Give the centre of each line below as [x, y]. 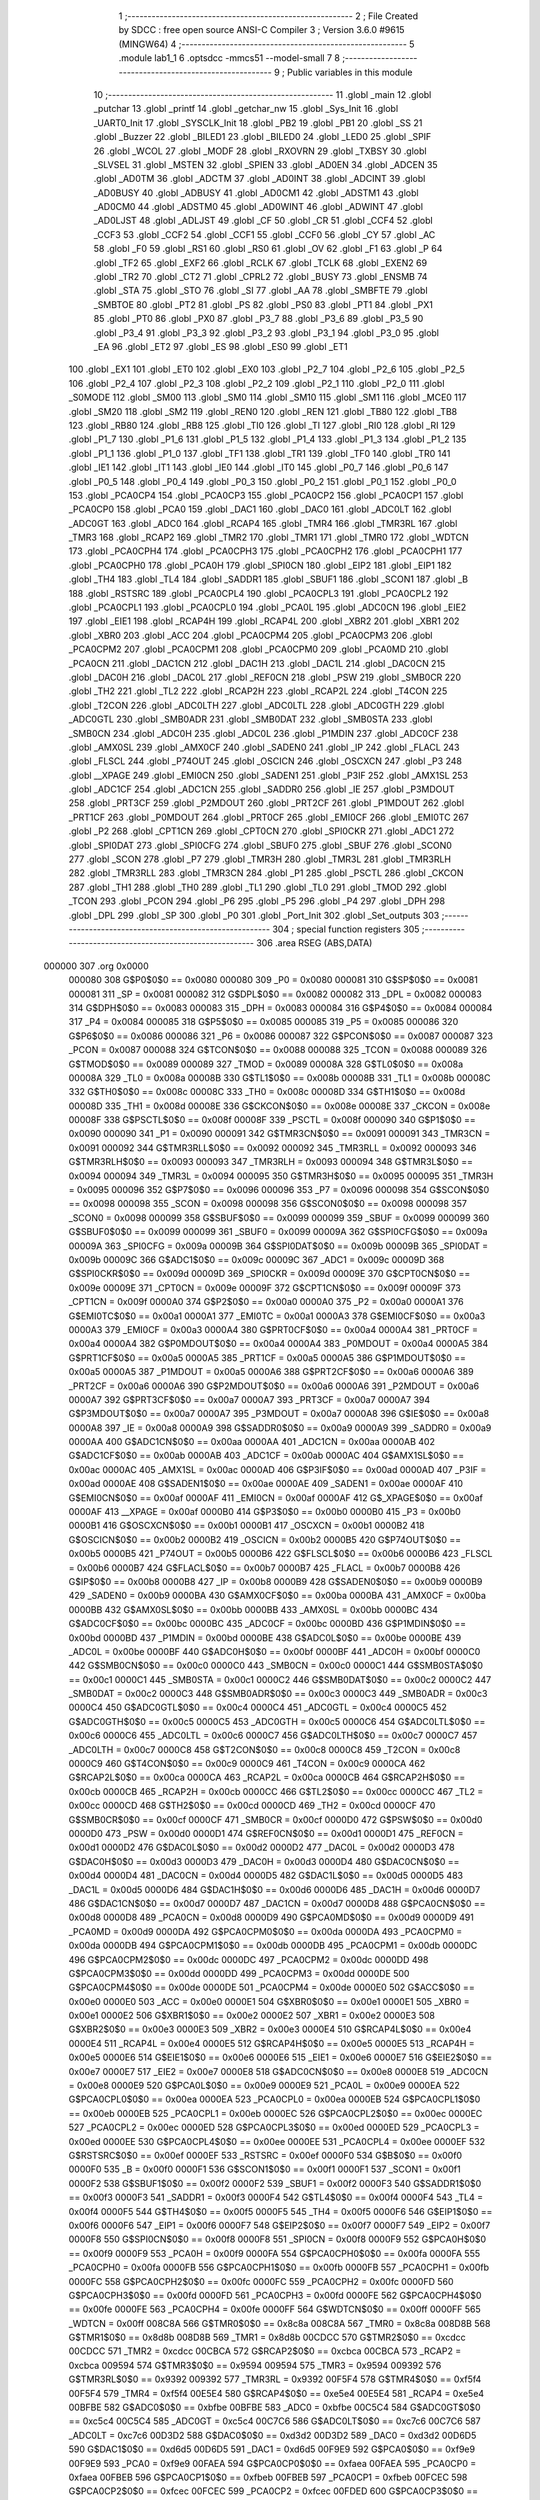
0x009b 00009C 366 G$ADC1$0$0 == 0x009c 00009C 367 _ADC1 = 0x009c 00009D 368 [256, 1259]
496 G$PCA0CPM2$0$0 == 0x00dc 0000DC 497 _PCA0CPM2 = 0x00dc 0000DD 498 [248, 1959]
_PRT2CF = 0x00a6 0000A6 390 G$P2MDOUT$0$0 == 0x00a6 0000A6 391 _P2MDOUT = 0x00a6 [274, 1386]
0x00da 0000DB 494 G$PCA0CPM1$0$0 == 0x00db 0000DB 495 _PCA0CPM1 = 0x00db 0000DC [273, 1946]
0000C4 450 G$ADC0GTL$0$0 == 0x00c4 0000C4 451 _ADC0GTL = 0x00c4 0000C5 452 [257, 1707]
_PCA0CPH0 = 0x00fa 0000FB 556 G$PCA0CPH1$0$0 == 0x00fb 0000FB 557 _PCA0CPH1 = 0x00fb [279, 2267]
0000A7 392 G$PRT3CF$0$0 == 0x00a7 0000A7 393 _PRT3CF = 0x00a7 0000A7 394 [249, 1399]
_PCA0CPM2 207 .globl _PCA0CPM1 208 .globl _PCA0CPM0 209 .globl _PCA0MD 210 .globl [258, 649]
